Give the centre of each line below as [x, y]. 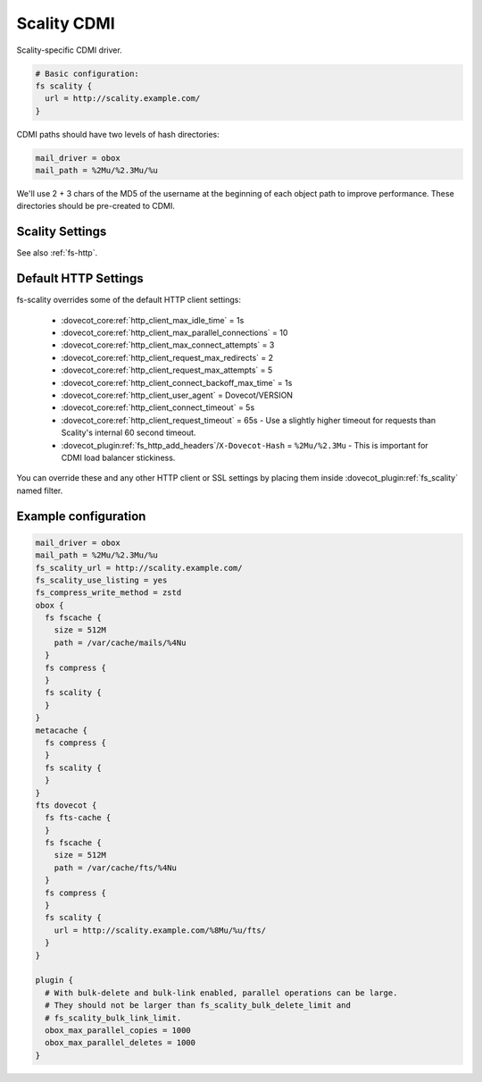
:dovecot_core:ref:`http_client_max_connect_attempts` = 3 [168, 345]
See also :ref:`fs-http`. [57, 253]
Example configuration [81, 516]
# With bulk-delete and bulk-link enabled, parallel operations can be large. [221, 993]
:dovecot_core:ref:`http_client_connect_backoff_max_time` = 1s [177, 382]
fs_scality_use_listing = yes [101, 580]
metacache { [62, 730]
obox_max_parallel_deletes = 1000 [120, 1043]
